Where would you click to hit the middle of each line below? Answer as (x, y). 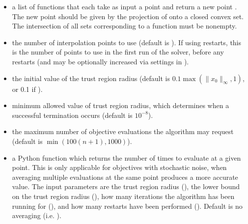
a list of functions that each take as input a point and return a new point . (124, 6)
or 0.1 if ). (27, 89)
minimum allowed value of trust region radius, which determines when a (121, 105)
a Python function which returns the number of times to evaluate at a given (126, 157)
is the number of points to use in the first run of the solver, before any (118, 52)
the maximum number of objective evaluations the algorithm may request (123, 131)
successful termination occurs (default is (72, 115)
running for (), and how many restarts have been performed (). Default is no (127, 206)
